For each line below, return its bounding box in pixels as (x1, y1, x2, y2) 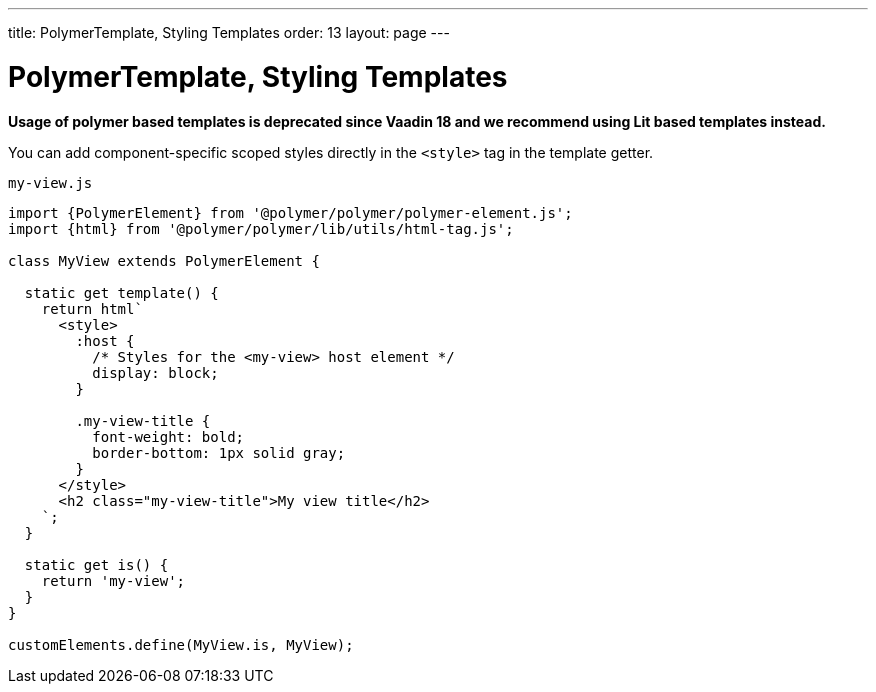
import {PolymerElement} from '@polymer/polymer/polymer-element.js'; (8, 204, 573, 221)
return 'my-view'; (41, 572, 186, 589)
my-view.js (8, 174, 93, 191)
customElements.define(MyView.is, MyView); (8, 636, 354, 653)
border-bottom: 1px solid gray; (92, 444, 346, 461)
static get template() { (24, 284, 219, 301)
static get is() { (24, 556, 169, 573)
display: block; (92, 364, 219, 381)
